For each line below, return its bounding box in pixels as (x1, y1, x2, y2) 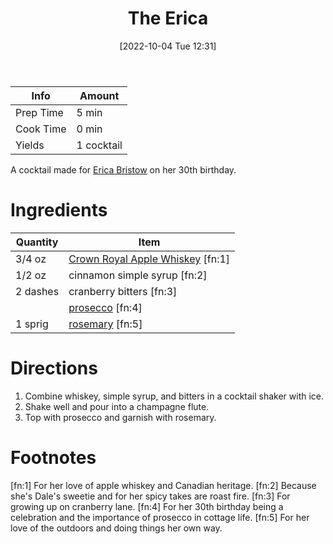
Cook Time (15, 122, 67, 136)
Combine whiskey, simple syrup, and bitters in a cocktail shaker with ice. (24, 390, 325, 402)
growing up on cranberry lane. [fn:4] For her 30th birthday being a (10, 500, 284, 512)
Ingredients (10, 199, 108, 222)
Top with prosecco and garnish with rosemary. (24, 411, 217, 423)
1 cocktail (76, 138, 123, 152)
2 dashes (15, 284, 60, 298)
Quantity (15, 235, 59, 249)
